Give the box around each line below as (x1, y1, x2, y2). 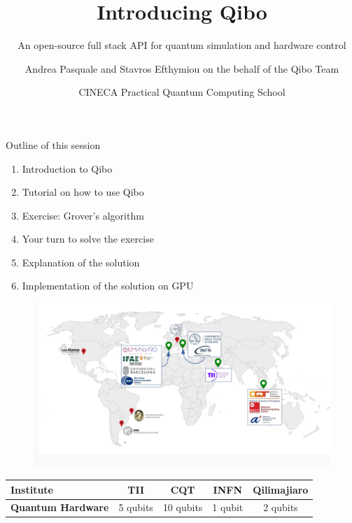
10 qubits (162, 500, 203, 515)
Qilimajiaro (253, 482, 309, 496)
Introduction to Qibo (22, 161, 113, 175)
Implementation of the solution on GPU (22, 278, 194, 293)
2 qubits (263, 500, 298, 515)
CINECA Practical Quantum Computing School (78, 85, 286, 99)
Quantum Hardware (10, 500, 109, 515)
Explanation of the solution (22, 255, 140, 269)
